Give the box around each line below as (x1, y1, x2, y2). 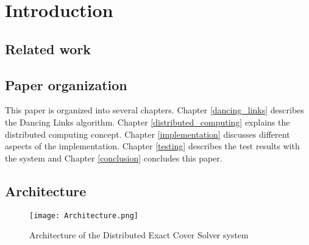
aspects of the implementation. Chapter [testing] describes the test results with (5, 140, 300, 152)
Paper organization (5, 75, 127, 94)
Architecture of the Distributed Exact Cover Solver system (29, 229, 249, 241)
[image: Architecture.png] (29, 211, 138, 220)
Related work (5, 39, 91, 58)
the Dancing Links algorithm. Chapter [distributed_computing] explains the (5, 115, 290, 128)
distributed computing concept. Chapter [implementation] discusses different (5, 127, 290, 140)
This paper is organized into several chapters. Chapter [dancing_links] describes (5, 104, 304, 116)
